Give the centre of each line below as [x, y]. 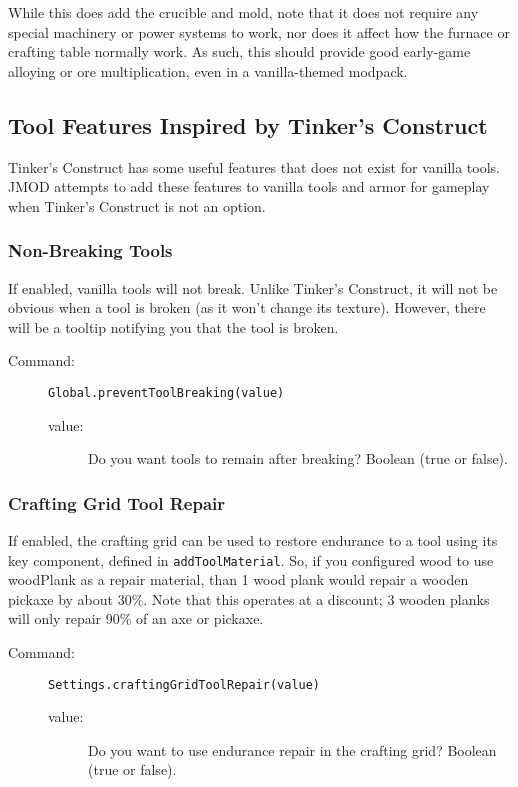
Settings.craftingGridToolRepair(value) [184, 684]
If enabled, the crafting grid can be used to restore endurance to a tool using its [253, 540]
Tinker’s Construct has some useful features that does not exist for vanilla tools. [254, 166]
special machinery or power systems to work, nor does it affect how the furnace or [259, 31]
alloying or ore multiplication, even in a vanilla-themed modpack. [208, 70]
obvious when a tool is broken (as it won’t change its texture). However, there [247, 307]
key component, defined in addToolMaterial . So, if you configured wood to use [251, 559]
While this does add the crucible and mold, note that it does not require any [243, 12]
